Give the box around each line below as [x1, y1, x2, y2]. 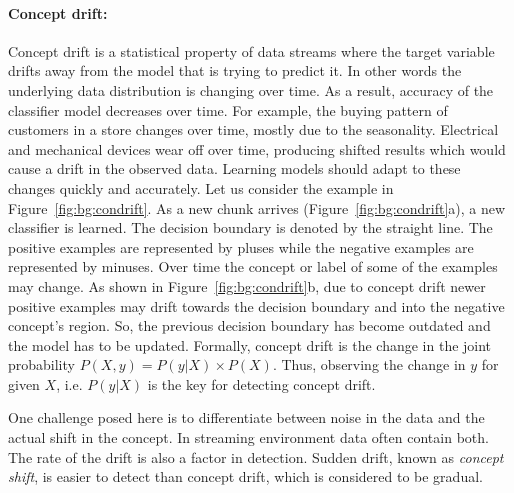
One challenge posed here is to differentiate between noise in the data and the [8, 407, 485, 428]
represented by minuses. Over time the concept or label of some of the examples [8, 256, 498, 277]
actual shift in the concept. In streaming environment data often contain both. [8, 427, 489, 448]
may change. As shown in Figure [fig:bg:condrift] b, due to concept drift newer [8, 275, 486, 296]
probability [8, 354, 75, 375]
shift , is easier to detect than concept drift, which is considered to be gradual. [8, 466, 483, 487]
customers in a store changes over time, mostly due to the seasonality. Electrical [8, 119, 499, 140]
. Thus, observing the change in [272, 354, 466, 375]
